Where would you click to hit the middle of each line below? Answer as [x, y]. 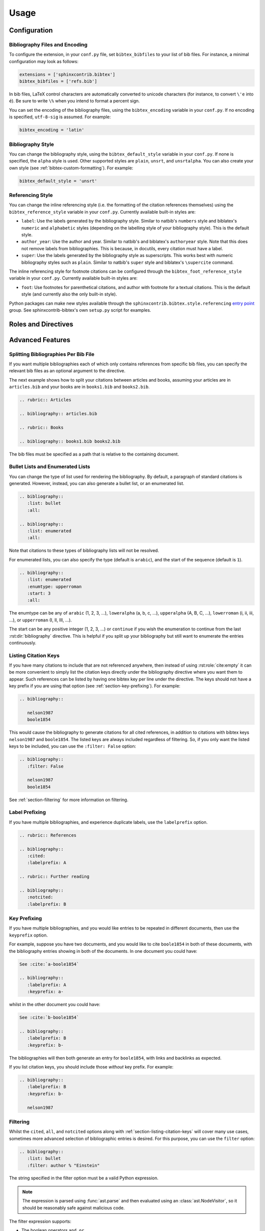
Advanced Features [40, 340]
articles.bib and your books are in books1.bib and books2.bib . [79, 387]
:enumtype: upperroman [54, 586]
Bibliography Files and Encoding [48, 44]
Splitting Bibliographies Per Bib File [52, 354]
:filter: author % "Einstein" [64, 1165]
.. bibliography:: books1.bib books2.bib [70, 441]
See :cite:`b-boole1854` [49, 1018]
